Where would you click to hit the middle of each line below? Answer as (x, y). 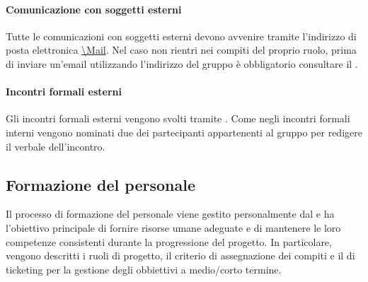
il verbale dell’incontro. (56, 146)
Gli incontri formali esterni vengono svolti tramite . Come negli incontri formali (178, 118)
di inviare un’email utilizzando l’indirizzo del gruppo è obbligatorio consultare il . (182, 63)
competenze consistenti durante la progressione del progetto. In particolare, (169, 241)
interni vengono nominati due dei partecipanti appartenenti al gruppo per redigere (184, 132)
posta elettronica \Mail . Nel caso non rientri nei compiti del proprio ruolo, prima (181, 50)
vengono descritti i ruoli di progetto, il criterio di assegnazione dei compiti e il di (180, 255)
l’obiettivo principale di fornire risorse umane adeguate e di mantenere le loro (173, 227)
